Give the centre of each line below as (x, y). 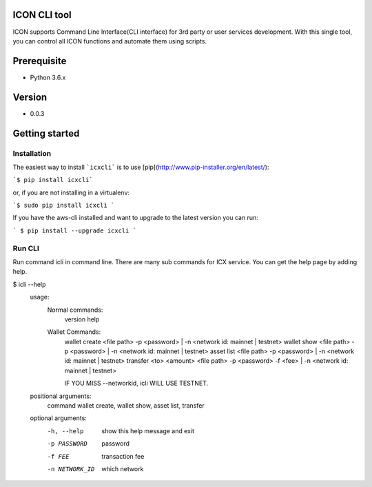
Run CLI (26, 248)
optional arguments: (59, 418)
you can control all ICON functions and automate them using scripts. (110, 41)
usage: (40, 297)
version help (82, 319)
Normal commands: (75, 310)
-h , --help (65, 431)
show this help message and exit (148, 430)
